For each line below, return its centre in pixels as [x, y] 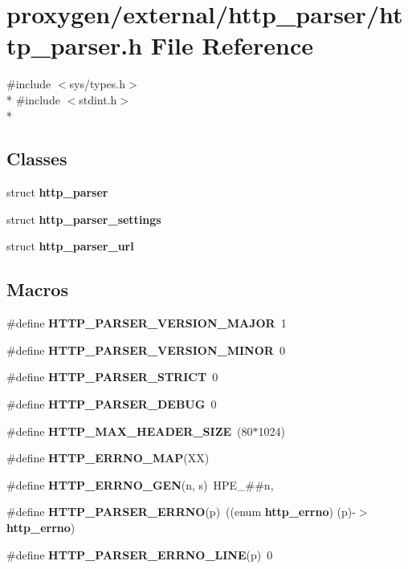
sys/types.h [98, 84]
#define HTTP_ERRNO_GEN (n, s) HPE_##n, [140, 484]
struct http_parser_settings [84, 219]
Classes [37, 159]
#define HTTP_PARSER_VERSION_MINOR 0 [146, 350]
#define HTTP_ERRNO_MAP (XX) [108, 458]
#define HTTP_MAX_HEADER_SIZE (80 [130, 431]
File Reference [232, 45]
